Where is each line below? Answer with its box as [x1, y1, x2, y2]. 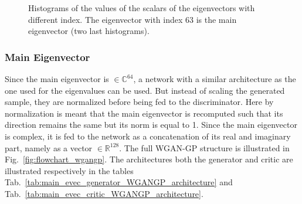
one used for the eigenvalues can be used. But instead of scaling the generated [5, 84, 285, 96]
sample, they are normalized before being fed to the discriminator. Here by [5, 96, 274, 108]
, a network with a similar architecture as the [133, 73, 296, 84]
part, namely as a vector [5, 141, 93, 154]
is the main [196, 13, 237, 25]
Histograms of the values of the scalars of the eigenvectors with [28, 2, 255, 13]
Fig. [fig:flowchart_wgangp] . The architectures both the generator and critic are [5, 153, 293, 165]
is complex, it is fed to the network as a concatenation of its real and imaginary [5, 130, 291, 142]
